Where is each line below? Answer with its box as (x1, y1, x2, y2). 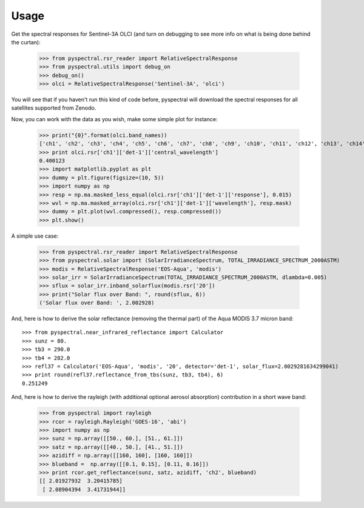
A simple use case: (11, 232, 59, 239)
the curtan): (11, 38, 41, 45)
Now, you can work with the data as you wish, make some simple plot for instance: (11, 115, 218, 122)
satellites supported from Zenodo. (11, 104, 96, 112)
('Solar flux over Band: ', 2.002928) (39, 299, 155, 306)
